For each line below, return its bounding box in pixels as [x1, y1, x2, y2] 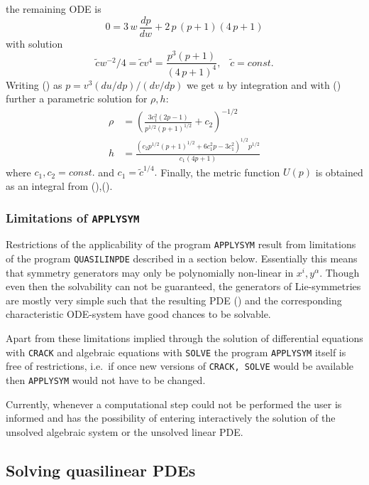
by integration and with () [226, 77, 341, 92]
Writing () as [6, 77, 62, 92]
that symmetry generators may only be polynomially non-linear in [6, 265, 294, 279]
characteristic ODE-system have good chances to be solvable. [6, 307, 271, 321]
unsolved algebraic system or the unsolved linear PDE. [6, 424, 243, 439]
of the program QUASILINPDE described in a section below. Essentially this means [6, 251, 358, 266]
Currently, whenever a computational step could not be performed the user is [6, 396, 342, 411]
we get [186, 77, 215, 92]
